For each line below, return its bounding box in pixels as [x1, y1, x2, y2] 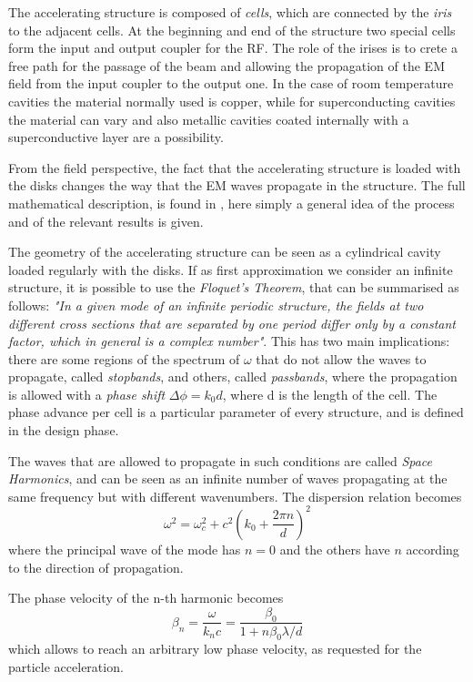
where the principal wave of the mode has [8, 539, 241, 558]
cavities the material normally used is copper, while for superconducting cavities [8, 91, 456, 110]
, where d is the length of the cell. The [222, 384, 438, 403]
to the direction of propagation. [8, 557, 184, 576]
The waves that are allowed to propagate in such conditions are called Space [8, 451, 433, 470]
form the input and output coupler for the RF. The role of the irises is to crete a [8, 38, 458, 57]
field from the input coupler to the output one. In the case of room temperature [8, 74, 454, 93]
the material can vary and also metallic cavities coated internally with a [8, 109, 409, 128]
